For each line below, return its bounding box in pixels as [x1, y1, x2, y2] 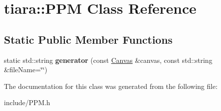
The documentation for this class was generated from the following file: [4, 81, 218, 91]
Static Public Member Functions [4, 31, 173, 47]
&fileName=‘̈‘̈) [4, 64, 48, 75]
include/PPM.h [4, 97, 51, 108]
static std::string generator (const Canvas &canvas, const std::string [4, 55, 213, 65]
